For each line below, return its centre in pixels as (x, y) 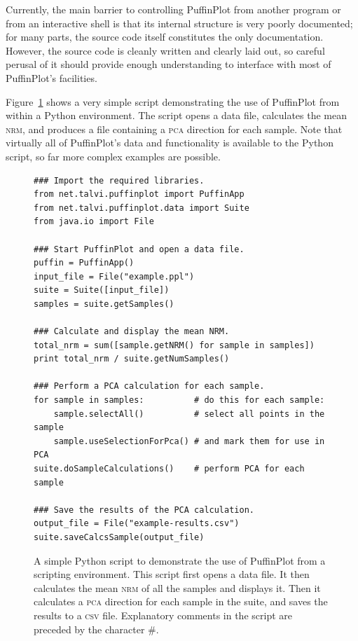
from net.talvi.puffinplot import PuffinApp (139, 194)
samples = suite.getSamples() (104, 304)
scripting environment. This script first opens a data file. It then (172, 574)
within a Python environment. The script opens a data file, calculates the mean (177, 115)
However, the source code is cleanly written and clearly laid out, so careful (165, 50)
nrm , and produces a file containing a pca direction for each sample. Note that (174, 129)
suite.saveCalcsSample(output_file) (119, 537)
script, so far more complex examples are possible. (113, 156)
